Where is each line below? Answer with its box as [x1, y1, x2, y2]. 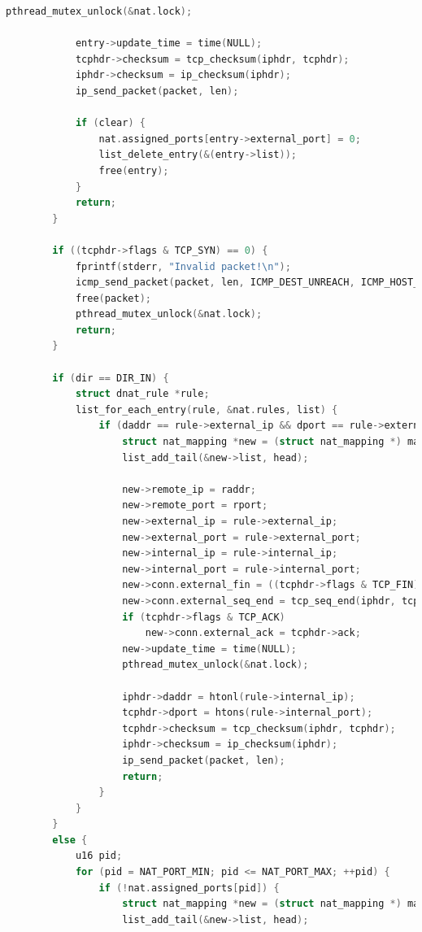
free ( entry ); [98, 164, 169, 176]
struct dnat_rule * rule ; [75, 388, 210, 400]
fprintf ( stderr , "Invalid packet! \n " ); [75, 260, 291, 272]
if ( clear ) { [75, 117, 146, 129]
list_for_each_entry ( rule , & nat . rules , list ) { [75, 403, 338, 416]
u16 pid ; [75, 850, 123, 862]
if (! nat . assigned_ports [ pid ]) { [98, 882, 280, 894]
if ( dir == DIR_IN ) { [52, 372, 169, 384]
